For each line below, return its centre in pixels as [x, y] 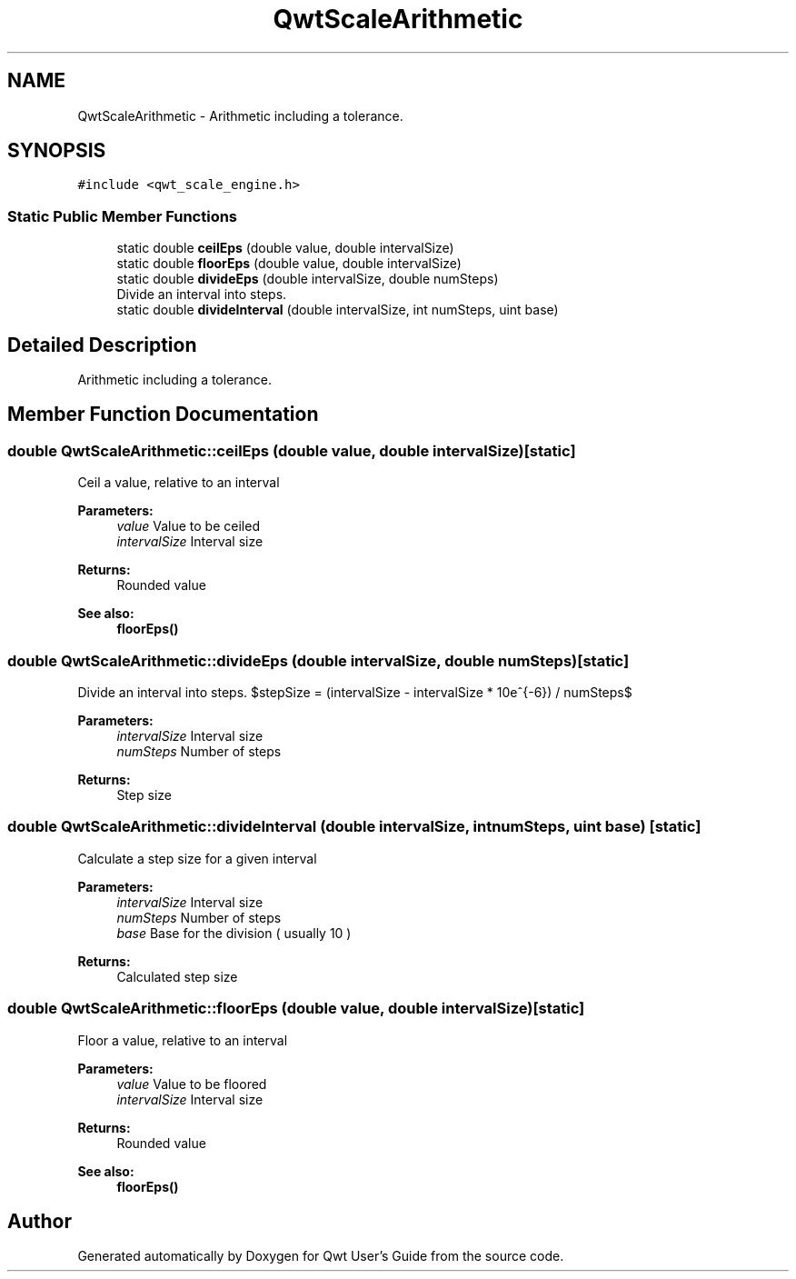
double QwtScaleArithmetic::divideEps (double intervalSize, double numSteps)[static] [318, 660]
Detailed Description [102, 345]
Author [40, 1221]
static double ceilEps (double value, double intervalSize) [285, 248]
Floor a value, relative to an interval [183, 1040]
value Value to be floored [192, 1084]
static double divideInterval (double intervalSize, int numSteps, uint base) [338, 310]
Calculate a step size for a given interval [197, 858]
